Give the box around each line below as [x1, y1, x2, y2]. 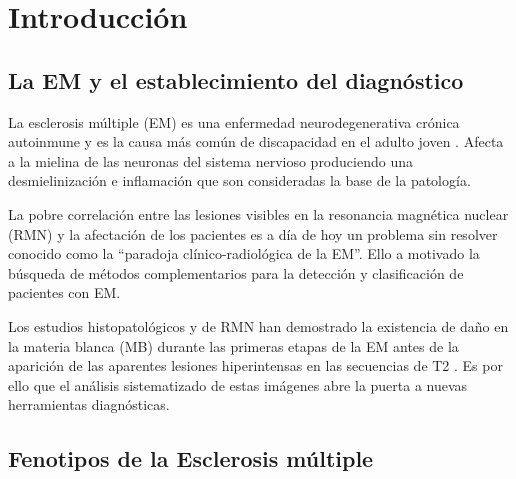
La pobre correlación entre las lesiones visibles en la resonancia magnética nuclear [8, 203, 509, 224]
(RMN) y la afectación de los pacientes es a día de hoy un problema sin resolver [8, 223, 498, 244]
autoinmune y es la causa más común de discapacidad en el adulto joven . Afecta [8, 131, 504, 152]
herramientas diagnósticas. [8, 394, 170, 415]
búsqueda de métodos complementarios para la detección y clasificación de [8, 262, 464, 283]
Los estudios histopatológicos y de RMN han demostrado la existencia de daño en [8, 315, 509, 336]
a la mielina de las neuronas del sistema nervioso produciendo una [8, 150, 413, 171]
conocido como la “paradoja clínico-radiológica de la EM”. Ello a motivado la [8, 243, 480, 264]
